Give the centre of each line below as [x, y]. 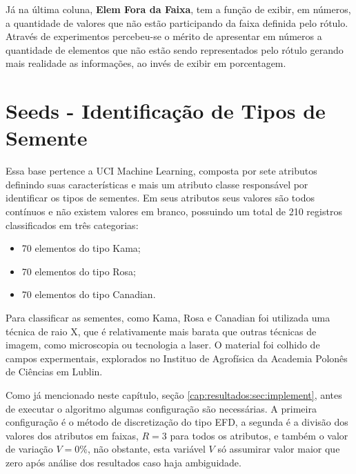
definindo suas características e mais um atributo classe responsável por [157, 184]
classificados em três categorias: [72, 225]
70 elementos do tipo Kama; [81, 248]
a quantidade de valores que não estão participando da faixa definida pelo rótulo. [177, 22]
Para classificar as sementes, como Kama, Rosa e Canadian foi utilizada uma [168, 318]
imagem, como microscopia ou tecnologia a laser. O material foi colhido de [163, 345]
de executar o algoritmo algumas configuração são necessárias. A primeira [161, 408]
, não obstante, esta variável [147, 449]
